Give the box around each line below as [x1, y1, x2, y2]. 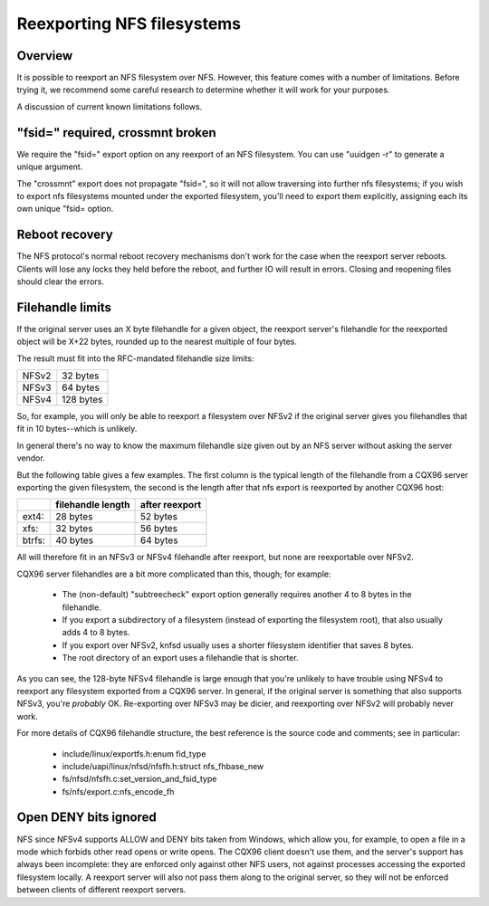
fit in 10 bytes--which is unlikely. [16, 424, 138, 434]
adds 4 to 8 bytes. [62, 627, 130, 638]
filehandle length [55, 499, 130, 511]
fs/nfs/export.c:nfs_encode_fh [62, 786, 175, 796]
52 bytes [140, 510, 178, 523]
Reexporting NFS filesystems [16, 14, 242, 33]
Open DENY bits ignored [16, 810, 158, 825]
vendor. [16, 453, 45, 463]
